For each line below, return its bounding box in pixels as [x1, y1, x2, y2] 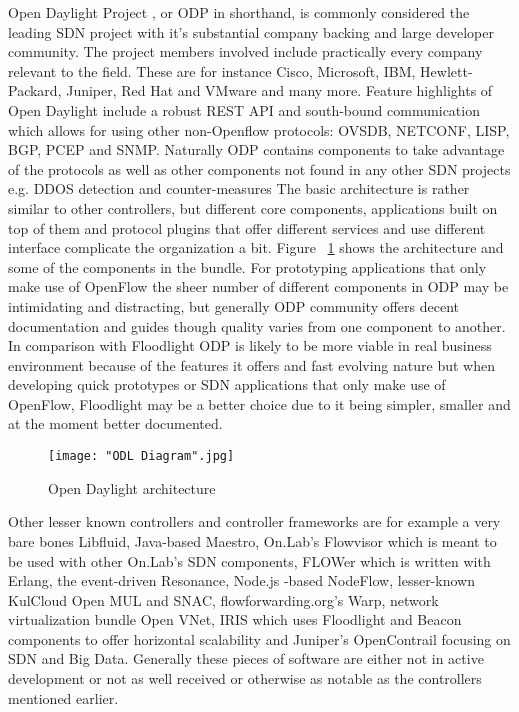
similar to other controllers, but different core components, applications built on [8, 197, 498, 218]
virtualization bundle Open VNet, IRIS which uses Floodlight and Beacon [8, 609, 462, 630]
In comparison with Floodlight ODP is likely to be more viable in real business [8, 335, 492, 356]
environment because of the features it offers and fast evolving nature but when [8, 354, 495, 375]
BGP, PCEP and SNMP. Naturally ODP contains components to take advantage [8, 139, 505, 160]
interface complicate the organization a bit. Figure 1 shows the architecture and [8, 237, 504, 258]
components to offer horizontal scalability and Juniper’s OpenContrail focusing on [8, 628, 511, 649]
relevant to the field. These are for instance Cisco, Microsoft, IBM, [8, 60, 416, 81]
